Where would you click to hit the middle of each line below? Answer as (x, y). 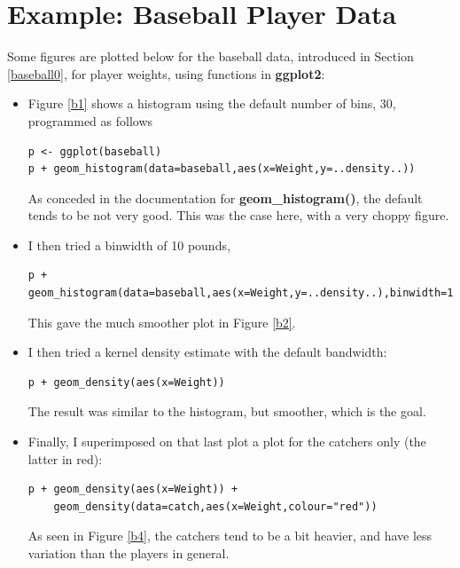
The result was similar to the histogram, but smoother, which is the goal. (227, 411)
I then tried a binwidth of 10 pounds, (129, 245)
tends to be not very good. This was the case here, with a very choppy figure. (238, 215)
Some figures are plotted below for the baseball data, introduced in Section (211, 56)
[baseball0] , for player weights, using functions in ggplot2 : (166, 73)
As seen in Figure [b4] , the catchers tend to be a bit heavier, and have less (230, 536)
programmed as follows (90, 120)
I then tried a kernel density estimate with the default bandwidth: (207, 352)
